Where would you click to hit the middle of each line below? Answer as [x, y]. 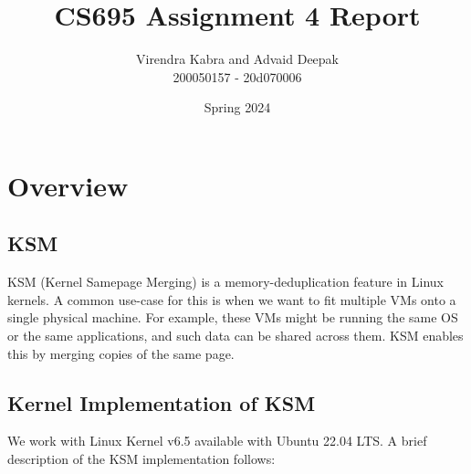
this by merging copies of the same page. [121, 353]
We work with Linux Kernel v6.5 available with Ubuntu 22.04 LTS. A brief [217, 441]
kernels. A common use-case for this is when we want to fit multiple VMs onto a [232, 299]
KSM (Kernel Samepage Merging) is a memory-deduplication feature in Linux [226, 282]
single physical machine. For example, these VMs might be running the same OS [233, 317]
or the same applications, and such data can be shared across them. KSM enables [235, 336]
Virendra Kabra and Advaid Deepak [237, 59]
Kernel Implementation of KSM [162, 402]
